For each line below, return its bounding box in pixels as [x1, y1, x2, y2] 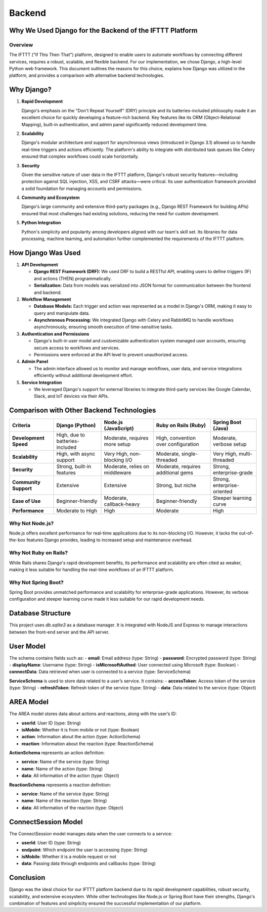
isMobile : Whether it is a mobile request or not [21, 854, 116, 860]
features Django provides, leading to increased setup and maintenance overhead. [26, 537, 193, 543]
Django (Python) [56, 422, 96, 429]
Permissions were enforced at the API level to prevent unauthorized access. [34, 352, 188, 358]
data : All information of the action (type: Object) [21, 772, 120, 779]
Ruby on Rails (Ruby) [156, 422, 206, 429]
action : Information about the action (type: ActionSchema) [21, 734, 141, 740]
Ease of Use [12, 498, 41, 505]
